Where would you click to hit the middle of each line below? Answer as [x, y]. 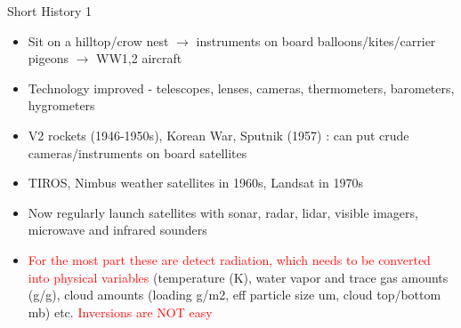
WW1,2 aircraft [139, 58]
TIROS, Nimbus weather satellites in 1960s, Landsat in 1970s [195, 183]
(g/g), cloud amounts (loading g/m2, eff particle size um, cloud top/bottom [235, 295]
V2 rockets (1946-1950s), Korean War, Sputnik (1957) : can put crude [218, 135]
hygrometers [61, 105]
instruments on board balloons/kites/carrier [316, 40]
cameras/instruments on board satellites [137, 152]
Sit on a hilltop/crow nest [98, 40]
